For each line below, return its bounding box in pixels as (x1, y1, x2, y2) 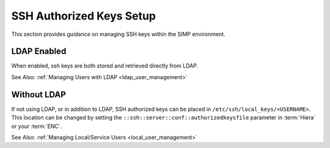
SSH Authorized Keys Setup (11, 9, 156, 23)
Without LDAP (11, 89, 67, 100)
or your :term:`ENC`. (11, 122, 62, 130)
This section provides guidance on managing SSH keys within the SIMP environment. (11, 30, 226, 38)
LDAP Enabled (11, 46, 67, 57)
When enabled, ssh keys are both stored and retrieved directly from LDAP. (11, 62, 199, 69)
